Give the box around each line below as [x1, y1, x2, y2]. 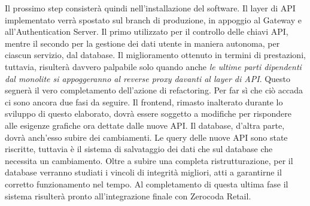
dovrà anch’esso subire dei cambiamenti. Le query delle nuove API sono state [5, 131, 288, 143]
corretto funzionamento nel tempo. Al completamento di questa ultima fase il [5, 177, 288, 190]
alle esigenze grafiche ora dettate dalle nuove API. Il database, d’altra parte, [5, 119, 285, 131]
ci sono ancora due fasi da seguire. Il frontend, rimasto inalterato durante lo [5, 95, 283, 108]
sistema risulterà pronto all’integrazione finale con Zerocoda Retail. [5, 189, 251, 202]
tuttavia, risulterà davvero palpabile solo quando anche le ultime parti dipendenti [5, 60, 302, 72]
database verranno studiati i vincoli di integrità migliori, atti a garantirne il [5, 166, 282, 178]
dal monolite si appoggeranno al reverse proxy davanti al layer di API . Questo [5, 72, 291, 84]
